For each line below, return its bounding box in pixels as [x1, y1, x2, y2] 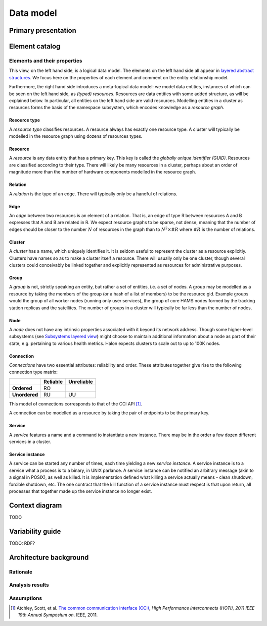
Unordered [12, 391, 38, 398]
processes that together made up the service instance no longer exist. [9, 488, 152, 494]
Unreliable [68, 378, 93, 385]
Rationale [9, 568, 33, 575]
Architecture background [9, 553, 89, 562]
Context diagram [9, 501, 62, 510]
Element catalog [9, 42, 60, 51]
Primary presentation [9, 26, 77, 35]
